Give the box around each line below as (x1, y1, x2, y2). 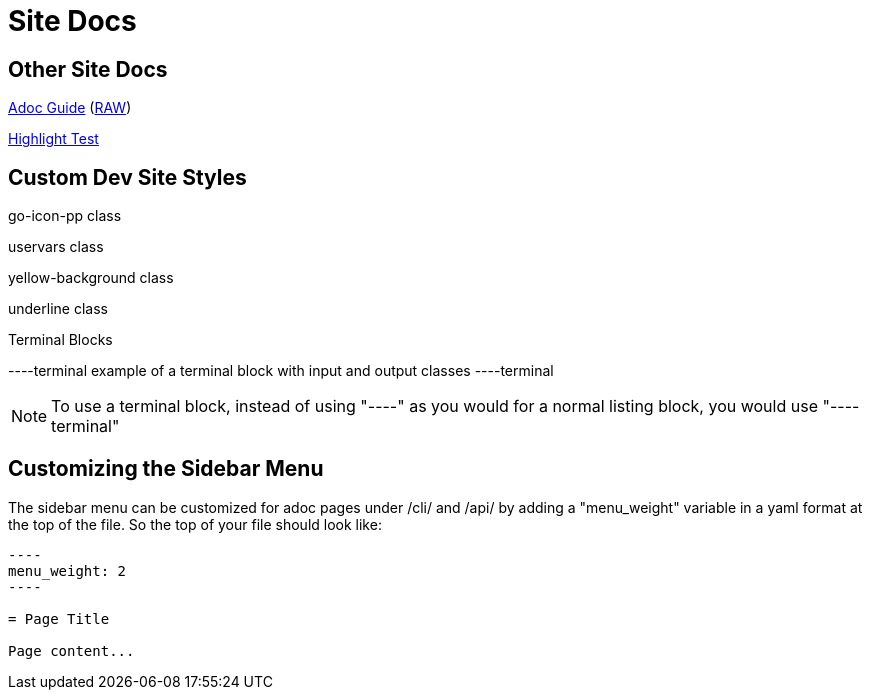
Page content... (8, 642, 135, 659)
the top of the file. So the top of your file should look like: (8, 515, 382, 533)
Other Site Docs (8, 56, 168, 82)
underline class (8, 300, 108, 318)
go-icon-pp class (8, 207, 122, 225)
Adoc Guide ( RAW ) (8, 99, 132, 117)
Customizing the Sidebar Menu (8, 456, 324, 482)
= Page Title (8, 610, 110, 627)
